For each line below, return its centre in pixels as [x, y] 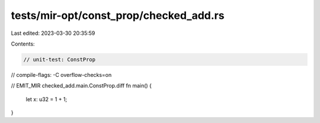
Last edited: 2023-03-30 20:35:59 [53, 33]
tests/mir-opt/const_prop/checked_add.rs [118, 15]
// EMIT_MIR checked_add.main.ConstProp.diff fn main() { [81, 86]
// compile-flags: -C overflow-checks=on [61, 75]
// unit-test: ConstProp [60, 59]
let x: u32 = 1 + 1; [47, 99]
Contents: [23, 44]
